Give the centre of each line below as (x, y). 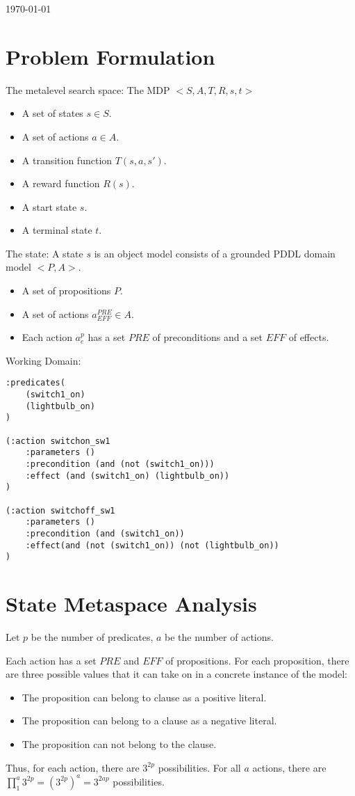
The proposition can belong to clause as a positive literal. (144, 697)
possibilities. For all (199, 767)
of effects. (309, 337)
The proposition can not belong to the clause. (119, 744)
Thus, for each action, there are (73, 767)
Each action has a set (51, 660)
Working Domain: (43, 360)
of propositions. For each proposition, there (257, 660)
